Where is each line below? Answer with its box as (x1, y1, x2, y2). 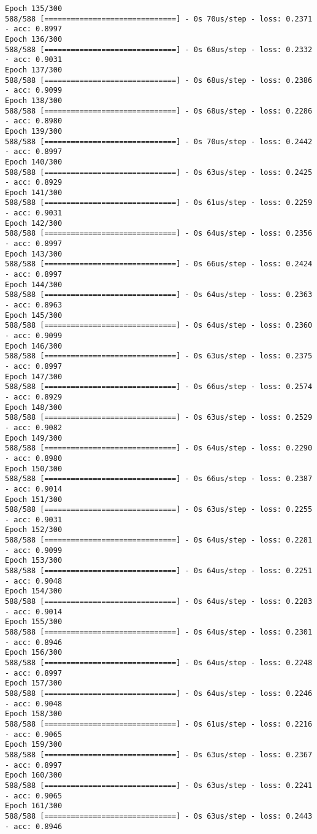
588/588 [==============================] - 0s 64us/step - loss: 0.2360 (5, 321, 313, 330)
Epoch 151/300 (5, 495, 63, 504)
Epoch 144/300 (5, 280, 63, 289)
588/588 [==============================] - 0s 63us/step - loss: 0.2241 (5, 781, 313, 790)
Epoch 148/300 (5, 403, 63, 412)
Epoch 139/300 (5, 126, 63, 136)
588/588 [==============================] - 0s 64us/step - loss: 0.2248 (5, 658, 313, 667)
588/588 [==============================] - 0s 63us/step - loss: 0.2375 (5, 352, 313, 361)
